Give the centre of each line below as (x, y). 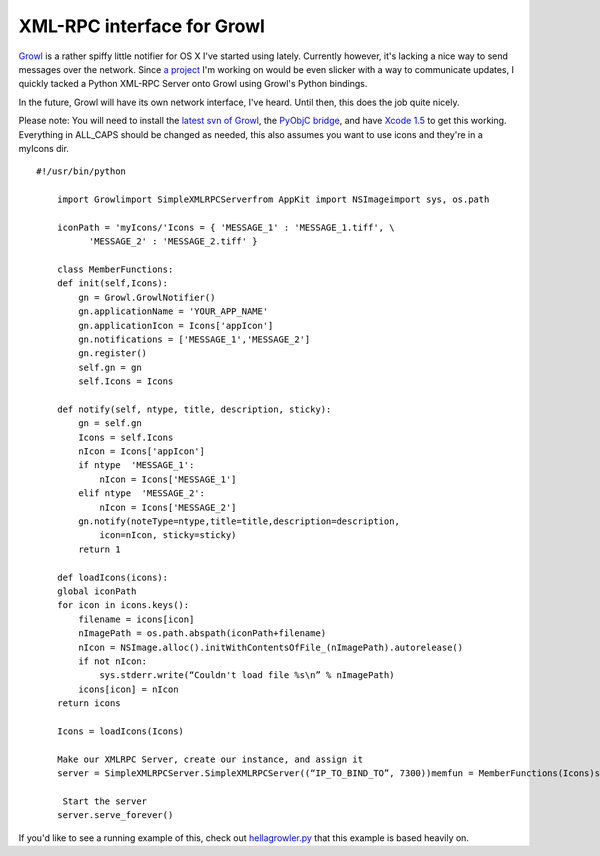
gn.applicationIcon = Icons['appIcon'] (176, 325)
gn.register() (113, 353)
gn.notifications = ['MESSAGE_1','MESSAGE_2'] (194, 339)
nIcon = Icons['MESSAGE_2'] (168, 507)
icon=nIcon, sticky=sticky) (168, 535)
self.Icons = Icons (126, 381)
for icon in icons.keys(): (123, 605)
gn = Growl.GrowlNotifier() (147, 297)
